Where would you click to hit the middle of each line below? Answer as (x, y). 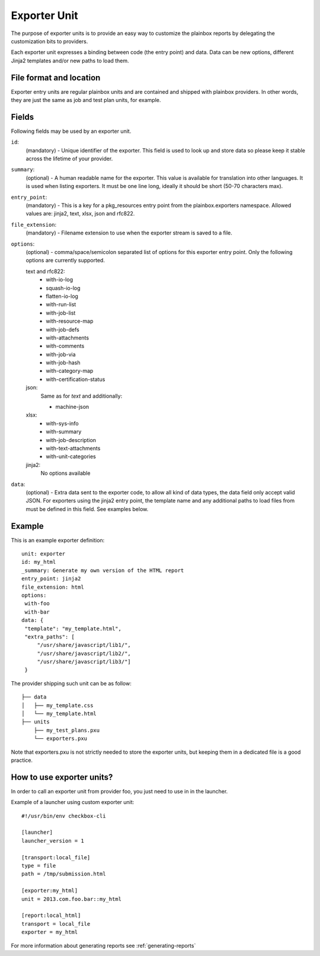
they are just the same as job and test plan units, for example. (86, 100)
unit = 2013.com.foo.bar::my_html (71, 899)
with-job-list (61, 313)
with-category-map (70, 371)
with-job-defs (63, 329)
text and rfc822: (45, 271)
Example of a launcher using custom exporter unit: (73, 802)
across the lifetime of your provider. (69, 159)
